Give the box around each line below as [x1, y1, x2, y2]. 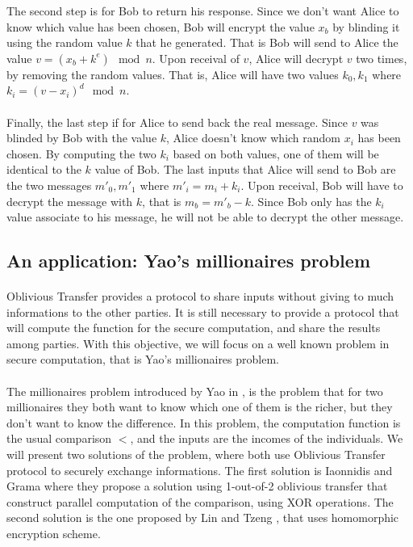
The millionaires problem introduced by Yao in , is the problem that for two [6, 382, 383, 399]
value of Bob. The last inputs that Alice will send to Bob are [94, 161, 396, 178]
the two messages [6, 176, 92, 193]
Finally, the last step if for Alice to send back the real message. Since [6, 113, 348, 130]
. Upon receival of [152, 49, 240, 66]
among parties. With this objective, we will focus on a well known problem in [6, 335, 390, 351]
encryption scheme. [6, 525, 101, 541]
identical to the [6, 161, 81, 178]
